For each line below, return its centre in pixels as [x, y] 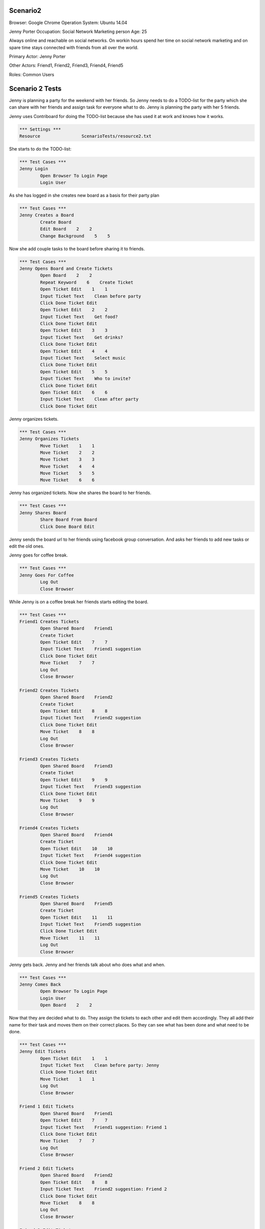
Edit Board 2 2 [66, 229]
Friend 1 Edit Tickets [47, 1107]
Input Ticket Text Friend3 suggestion [91, 787]
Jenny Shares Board [43, 513]
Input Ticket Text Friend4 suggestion [91, 856]
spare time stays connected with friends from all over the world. [74, 47]
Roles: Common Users [32, 74]
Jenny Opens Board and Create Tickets [66, 268]
